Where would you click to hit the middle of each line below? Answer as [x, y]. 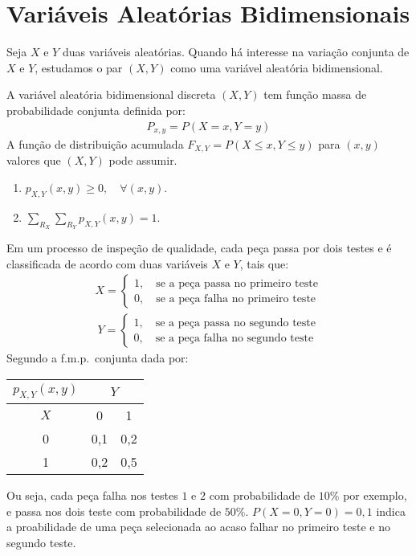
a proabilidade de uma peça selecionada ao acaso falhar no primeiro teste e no [198, 527]
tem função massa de [315, 94]
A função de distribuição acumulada [95, 143]
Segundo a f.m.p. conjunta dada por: [98, 358]
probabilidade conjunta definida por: [96, 110]
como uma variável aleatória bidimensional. [277, 67]
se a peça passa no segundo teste [235, 323]
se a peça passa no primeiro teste [237, 283]
